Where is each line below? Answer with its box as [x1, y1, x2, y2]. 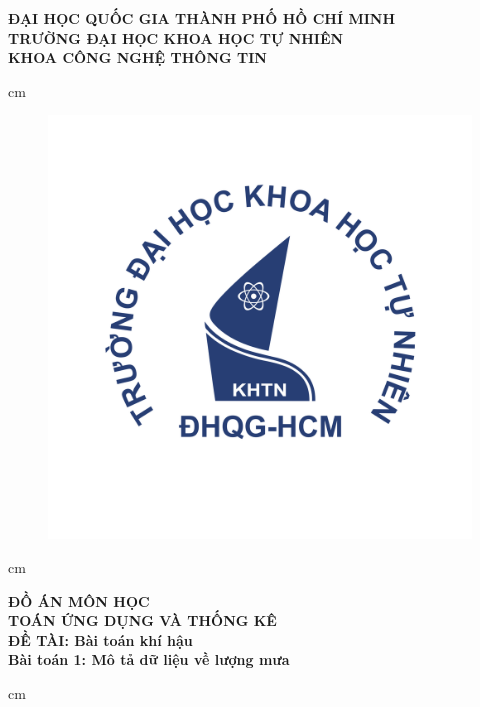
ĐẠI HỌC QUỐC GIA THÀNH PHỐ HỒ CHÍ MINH [8, 8, 396, 28]
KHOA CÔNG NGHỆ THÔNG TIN [8, 47, 267, 68]
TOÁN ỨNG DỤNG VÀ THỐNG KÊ [8, 610, 277, 631]
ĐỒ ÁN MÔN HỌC [8, 590, 150, 611]
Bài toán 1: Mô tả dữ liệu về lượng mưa [8, 649, 290, 670]
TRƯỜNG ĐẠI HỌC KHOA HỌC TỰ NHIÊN [8, 27, 344, 48]
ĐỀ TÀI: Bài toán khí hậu [8, 629, 193, 650]
